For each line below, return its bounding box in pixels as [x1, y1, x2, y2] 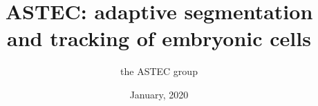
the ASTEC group [120, 64, 198, 78]
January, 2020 [129, 87, 189, 101]
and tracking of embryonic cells [7, 24, 311, 52]
